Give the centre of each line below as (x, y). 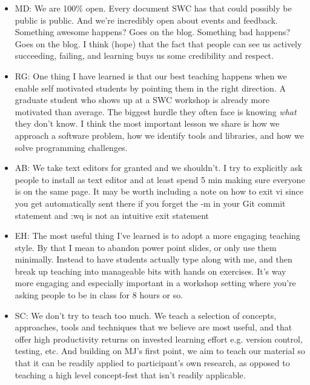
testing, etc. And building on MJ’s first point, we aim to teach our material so (160, 351)
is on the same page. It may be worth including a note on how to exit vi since (159, 191)
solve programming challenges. (71, 147)
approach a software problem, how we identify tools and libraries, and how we (159, 135)
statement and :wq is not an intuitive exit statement (112, 215)
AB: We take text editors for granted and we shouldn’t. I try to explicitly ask (159, 168)
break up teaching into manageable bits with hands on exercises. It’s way (150, 271)
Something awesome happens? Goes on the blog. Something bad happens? (153, 32)
